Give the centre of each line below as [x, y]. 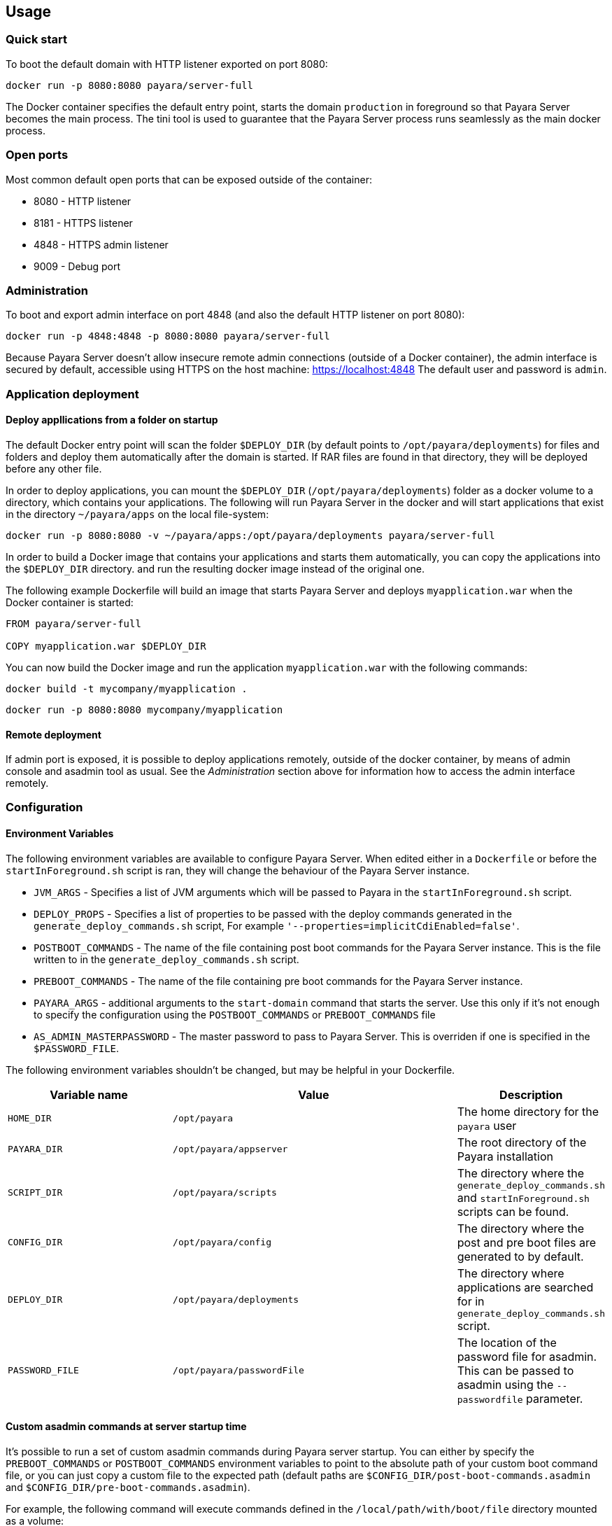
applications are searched [525, 1287]
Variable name [89, 1094]
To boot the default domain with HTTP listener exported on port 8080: [167, 64]
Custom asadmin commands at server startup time [126, 1427]
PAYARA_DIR [35, 1149]
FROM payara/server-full [73, 623]
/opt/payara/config [222, 1242]
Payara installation [505, 1156]
